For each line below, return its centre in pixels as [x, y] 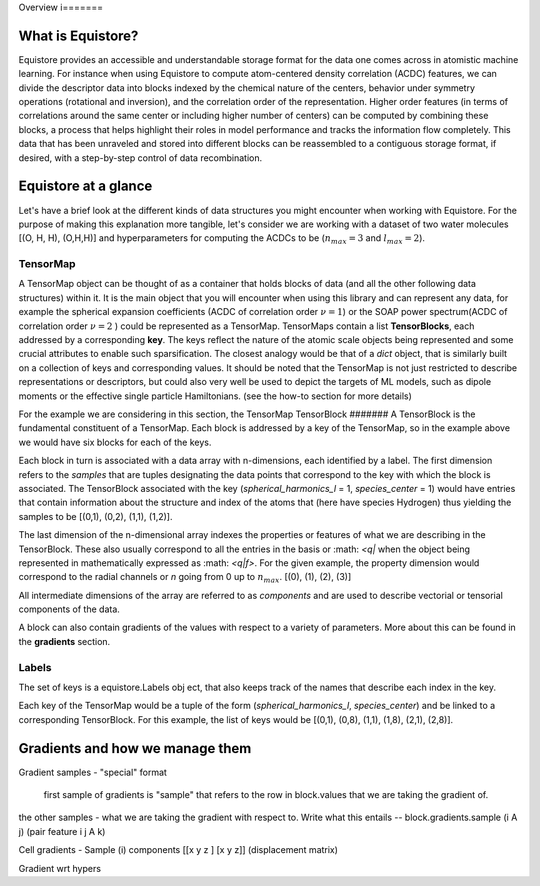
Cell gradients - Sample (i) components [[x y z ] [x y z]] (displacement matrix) [178, 850]
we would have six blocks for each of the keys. [115, 442]
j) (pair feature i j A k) [62, 831]
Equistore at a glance [85, 186]
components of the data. [69, 609]
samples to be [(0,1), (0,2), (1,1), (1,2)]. [95, 516]
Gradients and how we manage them [135, 748]
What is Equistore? [78, 35]
